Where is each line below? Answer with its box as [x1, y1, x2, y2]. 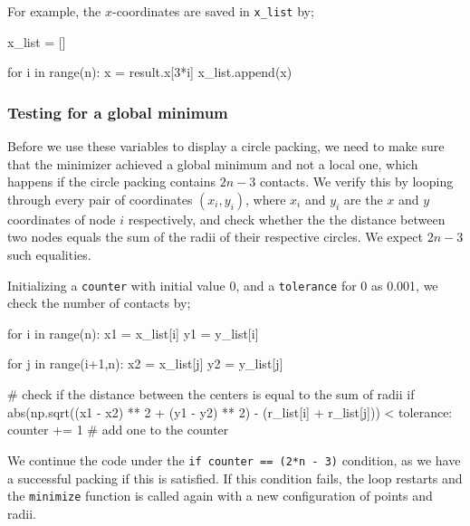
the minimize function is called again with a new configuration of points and [7, 486, 433, 505]
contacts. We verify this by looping [259, 172, 454, 191]
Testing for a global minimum [7, 100, 228, 123]
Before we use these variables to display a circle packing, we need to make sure [7, 137, 445, 156]
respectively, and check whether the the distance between [128, 209, 446, 228]
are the [343, 189, 383, 208]
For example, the [7, 2, 101, 20]
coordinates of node [7, 209, 116, 228]
